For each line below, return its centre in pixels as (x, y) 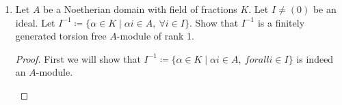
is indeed (315, 58)
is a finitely (281, 22)
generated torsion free (61, 36)
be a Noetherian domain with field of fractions (140, 9)
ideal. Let (35, 22)
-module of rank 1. (155, 36)
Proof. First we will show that (78, 58)
